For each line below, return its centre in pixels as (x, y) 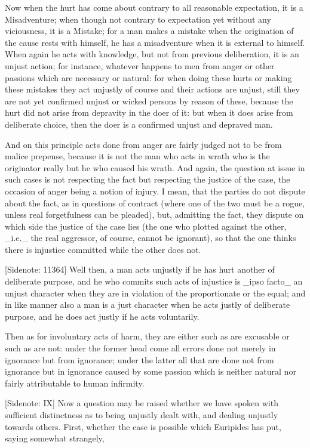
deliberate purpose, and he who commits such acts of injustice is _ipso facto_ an (154, 281)
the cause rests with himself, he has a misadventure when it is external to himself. (155, 42)
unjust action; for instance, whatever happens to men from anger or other (140, 65)
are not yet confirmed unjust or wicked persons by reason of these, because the (149, 101)
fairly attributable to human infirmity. (75, 383)
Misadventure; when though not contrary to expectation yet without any (138, 19)
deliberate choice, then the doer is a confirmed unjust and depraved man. (139, 124)
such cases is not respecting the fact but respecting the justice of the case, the (148, 179)
